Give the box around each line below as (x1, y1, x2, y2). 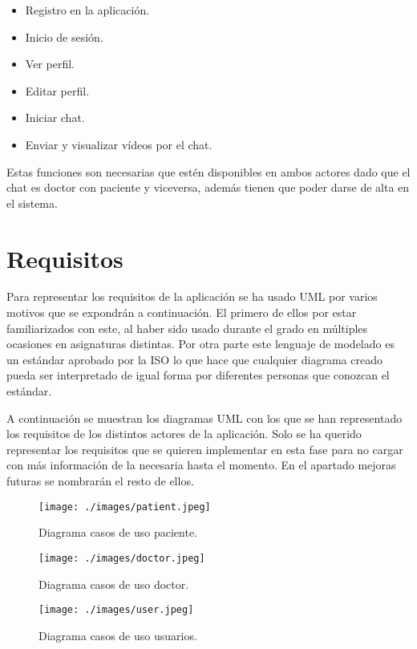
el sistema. (6, 194, 58, 211)
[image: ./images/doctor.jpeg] (38, 552, 205, 564)
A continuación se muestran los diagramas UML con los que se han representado (6, 409, 403, 426)
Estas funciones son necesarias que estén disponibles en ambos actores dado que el (6, 163, 411, 180)
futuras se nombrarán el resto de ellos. (6, 473, 194, 489)
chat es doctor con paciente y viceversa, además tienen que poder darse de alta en (6, 179, 410, 196)
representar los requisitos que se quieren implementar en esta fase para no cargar (6, 440, 403, 457)
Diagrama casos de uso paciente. (38, 524, 197, 541)
